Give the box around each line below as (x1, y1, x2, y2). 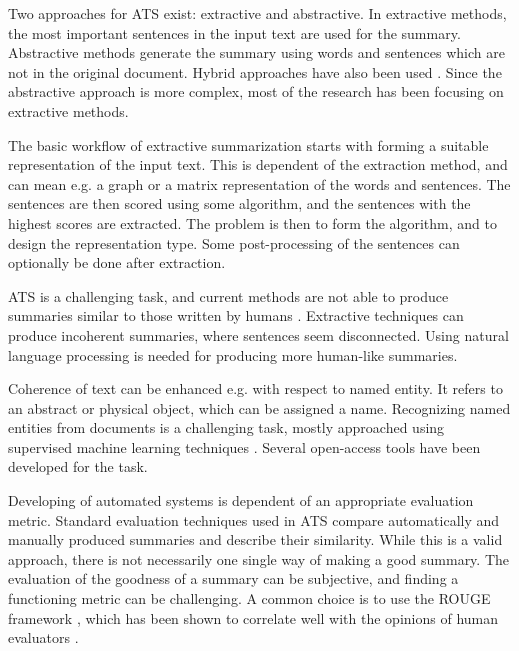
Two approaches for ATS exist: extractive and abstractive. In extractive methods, (8, 3, 507, 23)
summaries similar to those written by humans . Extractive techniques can (8, 305, 464, 326)
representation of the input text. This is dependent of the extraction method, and (8, 154, 508, 175)
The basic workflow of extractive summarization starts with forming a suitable (8, 134, 489, 155)
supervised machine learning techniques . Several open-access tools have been (8, 436, 481, 457)
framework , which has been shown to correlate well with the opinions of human (8, 607, 498, 628)
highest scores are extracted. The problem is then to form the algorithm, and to (8, 212, 497, 233)
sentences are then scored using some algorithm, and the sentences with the (8, 193, 471, 214)
